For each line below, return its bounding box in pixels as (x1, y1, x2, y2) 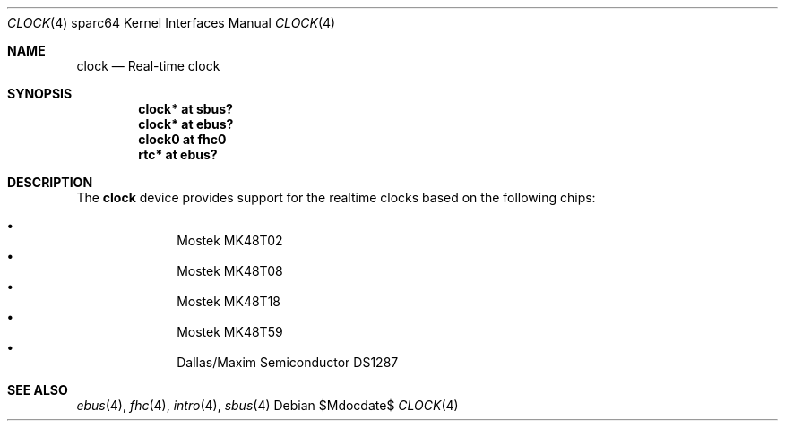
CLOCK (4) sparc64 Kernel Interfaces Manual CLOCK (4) (7, 15, 336, 30)
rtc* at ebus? (138, 147, 218, 162)
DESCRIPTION (7, 175, 93, 190)
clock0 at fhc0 (138, 132, 227, 147)
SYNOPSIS (7, 86, 73, 101)
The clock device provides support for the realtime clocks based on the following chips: (76, 190, 596, 205)
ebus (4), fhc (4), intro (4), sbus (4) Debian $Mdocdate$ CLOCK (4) (76, 398, 459, 413)
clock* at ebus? (138, 116, 234, 132)
